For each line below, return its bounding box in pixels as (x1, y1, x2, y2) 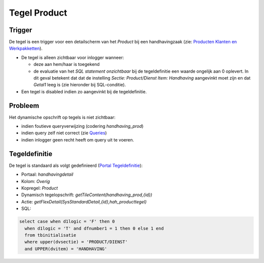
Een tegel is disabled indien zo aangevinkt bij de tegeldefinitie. (21, 88, 147, 95)
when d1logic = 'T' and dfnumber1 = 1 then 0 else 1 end (24, 225, 164, 231)
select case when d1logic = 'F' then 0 (19, 219, 115, 224)
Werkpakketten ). (9, 45, 43, 51)
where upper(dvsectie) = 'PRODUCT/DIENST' (24, 239, 128, 245)
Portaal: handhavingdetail (21, 171, 73, 178)
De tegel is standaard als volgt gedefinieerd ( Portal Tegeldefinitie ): (9, 162, 143, 168)
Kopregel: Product (21, 185, 58, 191)
